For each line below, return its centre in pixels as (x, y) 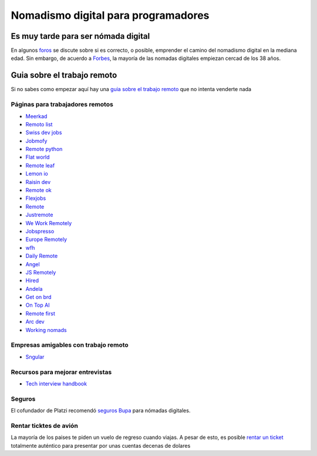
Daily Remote (42, 256)
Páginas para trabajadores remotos (62, 105)
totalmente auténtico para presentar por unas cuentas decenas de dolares (101, 445)
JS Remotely (41, 272)
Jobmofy (36, 140)
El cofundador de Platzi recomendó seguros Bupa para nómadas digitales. (101, 411)
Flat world (38, 157)
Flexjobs (36, 198)
